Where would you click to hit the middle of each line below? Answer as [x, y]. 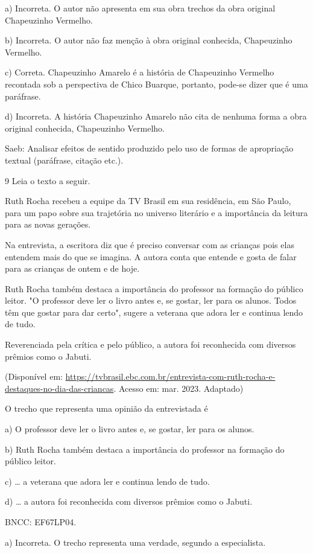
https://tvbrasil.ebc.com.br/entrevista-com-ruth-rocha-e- [170, 376]
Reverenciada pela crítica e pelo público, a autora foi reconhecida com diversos [150, 344]
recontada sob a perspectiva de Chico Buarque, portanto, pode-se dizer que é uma [156, 84]
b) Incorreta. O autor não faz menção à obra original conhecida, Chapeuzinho [149, 40]
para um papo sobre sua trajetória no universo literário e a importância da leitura [156, 212]
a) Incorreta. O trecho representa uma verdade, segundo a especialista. [135, 542]
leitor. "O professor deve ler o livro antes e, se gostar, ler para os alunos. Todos [151, 300]
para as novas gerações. [48, 224]
